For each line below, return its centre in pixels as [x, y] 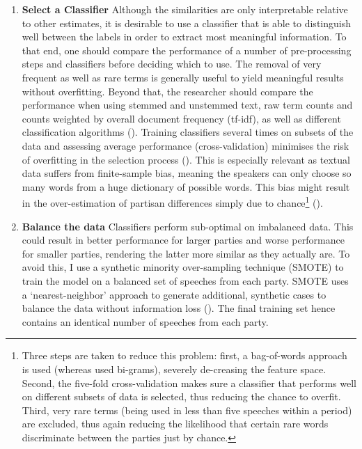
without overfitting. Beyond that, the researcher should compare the [167, 91]
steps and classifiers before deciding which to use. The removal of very [172, 64]
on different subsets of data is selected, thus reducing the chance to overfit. [181, 396]
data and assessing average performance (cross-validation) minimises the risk [186, 145]
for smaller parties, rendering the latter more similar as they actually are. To [186, 253]
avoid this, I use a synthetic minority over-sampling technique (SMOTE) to [183, 267]
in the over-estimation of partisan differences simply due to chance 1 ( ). [172, 202]
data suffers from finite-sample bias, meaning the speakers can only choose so [187, 173]
